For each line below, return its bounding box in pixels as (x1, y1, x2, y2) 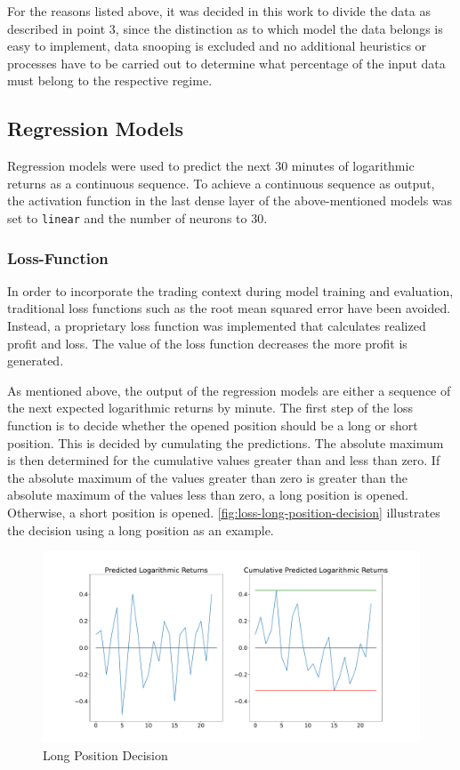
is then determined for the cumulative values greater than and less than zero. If (7, 451, 440, 469)
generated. (7, 351, 64, 370)
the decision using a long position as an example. (7, 520, 274, 539)
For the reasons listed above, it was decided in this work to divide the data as (7, 2, 431, 20)
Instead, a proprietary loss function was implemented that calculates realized (7, 317, 426, 335)
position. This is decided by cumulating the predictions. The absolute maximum (7, 433, 444, 452)
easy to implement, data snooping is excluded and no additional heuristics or (7, 36, 427, 55)
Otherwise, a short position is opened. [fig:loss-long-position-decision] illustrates (7, 502, 440, 521)
